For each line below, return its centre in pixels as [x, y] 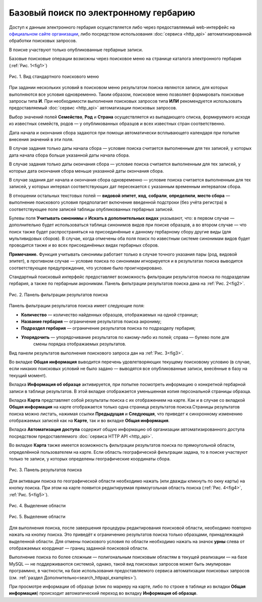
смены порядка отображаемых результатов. [80, 344]
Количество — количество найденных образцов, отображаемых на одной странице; [110, 315]
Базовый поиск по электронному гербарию [102, 13]
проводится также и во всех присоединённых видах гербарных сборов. [84, 245]
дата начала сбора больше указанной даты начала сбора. [69, 155]
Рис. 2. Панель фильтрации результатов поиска [58, 295]
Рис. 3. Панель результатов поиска [45, 470]
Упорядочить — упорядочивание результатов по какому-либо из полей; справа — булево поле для [125, 337]
